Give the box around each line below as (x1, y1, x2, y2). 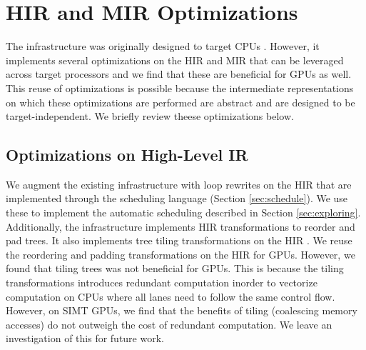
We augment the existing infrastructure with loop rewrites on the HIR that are (6, 176, 352, 191)
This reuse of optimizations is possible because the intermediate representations (6, 80, 354, 95)
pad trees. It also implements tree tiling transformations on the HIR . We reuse (6, 233, 352, 248)
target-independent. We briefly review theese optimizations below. (6, 109, 294, 124)
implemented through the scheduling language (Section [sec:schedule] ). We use (6, 191, 348, 206)
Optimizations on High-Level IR (6, 144, 248, 166)
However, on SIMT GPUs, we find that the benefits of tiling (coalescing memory (6, 303, 357, 318)
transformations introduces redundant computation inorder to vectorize (6, 275, 317, 290)
